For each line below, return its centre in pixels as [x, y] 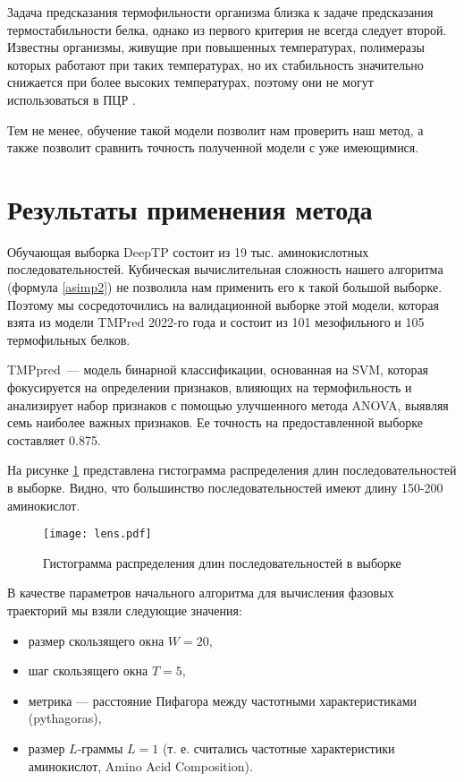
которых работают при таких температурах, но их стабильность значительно [215, 64]
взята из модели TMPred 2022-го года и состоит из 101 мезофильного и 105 [216, 322]
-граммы [100, 748]
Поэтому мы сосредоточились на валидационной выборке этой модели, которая [223, 304]
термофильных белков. [69, 339]
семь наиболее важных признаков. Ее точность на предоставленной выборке [215, 422]
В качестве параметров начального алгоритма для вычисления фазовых [201, 593]
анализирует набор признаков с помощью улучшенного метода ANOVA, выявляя [228, 404]
